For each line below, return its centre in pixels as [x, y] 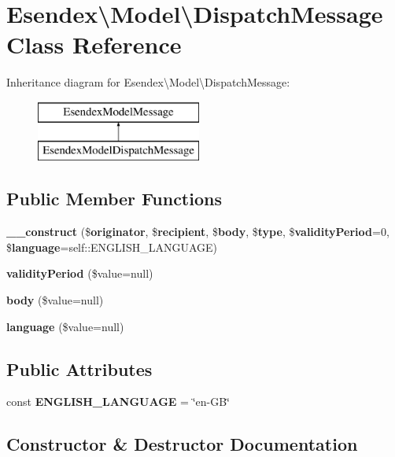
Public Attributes [79, 369]
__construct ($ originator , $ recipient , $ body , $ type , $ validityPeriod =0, [198, 232]
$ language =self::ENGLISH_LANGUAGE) [112, 247]
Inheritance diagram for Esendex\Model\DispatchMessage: [148, 82]
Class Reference [94, 44]
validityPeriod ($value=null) [80, 273]
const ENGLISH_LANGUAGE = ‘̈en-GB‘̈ [118, 402]
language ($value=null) [65, 326]
